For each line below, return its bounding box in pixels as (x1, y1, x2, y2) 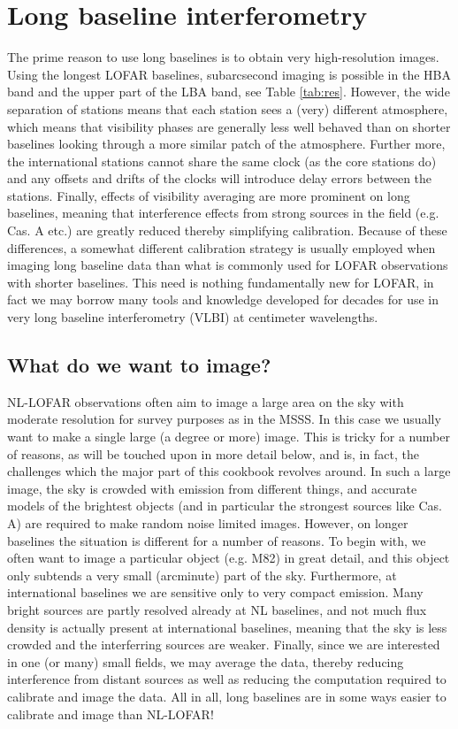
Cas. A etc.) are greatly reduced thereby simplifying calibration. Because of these (7, 221, 447, 240)
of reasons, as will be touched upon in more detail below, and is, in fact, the (7, 444, 419, 463)
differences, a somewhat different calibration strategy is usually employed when (7, 238, 436, 257)
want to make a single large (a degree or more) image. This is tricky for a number (7, 427, 450, 446)
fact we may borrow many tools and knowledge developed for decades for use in (7, 290, 439, 309)
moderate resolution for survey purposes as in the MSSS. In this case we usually (7, 410, 441, 428)
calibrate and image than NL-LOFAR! (7, 704, 214, 723)
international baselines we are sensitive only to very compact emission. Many (7, 583, 424, 602)
